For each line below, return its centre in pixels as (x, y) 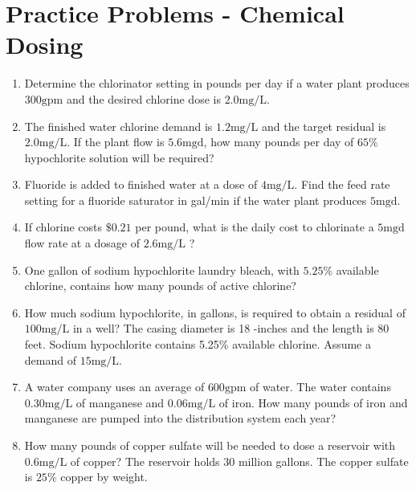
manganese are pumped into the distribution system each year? (180, 418)
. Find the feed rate (342, 184)
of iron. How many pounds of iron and (313, 402)
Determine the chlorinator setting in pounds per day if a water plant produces (217, 83)
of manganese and (120, 402)
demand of (50, 359)
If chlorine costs (63, 227)
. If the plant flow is (116, 142)
